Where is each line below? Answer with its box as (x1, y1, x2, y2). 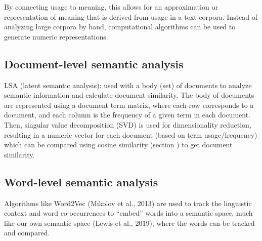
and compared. (4, 227, 50, 238)
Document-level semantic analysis (4, 56, 184, 71)
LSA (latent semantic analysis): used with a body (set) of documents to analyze (4, 79, 252, 90)
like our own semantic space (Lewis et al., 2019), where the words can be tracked (4, 217, 255, 228)
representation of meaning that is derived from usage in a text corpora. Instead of (4, 11, 258, 22)
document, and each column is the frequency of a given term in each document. (4, 109, 251, 120)
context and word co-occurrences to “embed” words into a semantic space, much (4, 208, 253, 218)
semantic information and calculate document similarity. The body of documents (4, 90, 254, 100)
